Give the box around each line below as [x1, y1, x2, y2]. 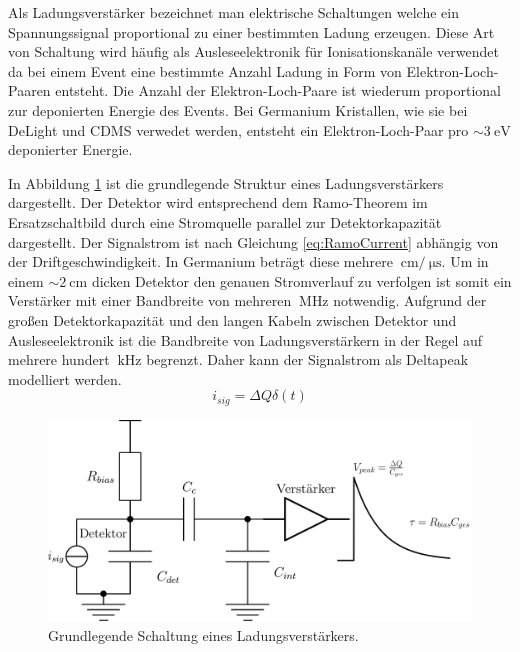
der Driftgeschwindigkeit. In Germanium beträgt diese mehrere [8, 251, 393, 272]
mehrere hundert [8, 349, 110, 370]
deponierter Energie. [8, 139, 133, 160]
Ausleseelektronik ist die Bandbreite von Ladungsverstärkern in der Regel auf [8, 329, 483, 350]
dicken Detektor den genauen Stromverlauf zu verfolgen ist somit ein [91, 270, 512, 291]
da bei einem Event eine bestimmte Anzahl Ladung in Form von [8, 60, 402, 81]
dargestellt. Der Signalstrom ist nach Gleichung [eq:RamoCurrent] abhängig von [8, 231, 499, 252]
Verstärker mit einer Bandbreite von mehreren [8, 290, 292, 311]
